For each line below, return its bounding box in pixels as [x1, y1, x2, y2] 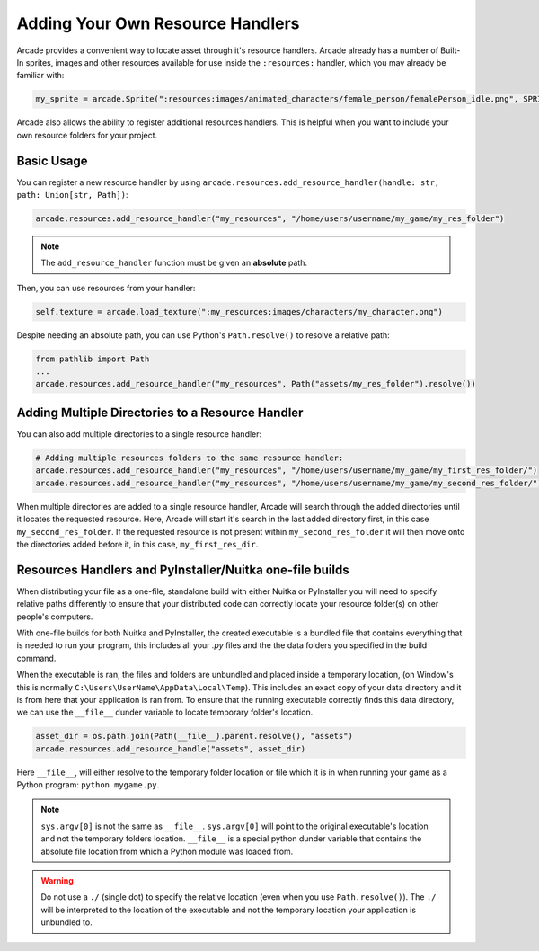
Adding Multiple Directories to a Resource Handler [16, 404, 304, 420]
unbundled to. [40, 917, 93, 928]
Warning [40, 875, 74, 886]
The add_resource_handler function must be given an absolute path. [40, 257, 308, 269]
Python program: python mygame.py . [16, 779, 160, 790]
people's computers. [16, 611, 93, 622]
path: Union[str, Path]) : [16, 189, 128, 200]
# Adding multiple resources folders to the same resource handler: [35, 452, 344, 463]
